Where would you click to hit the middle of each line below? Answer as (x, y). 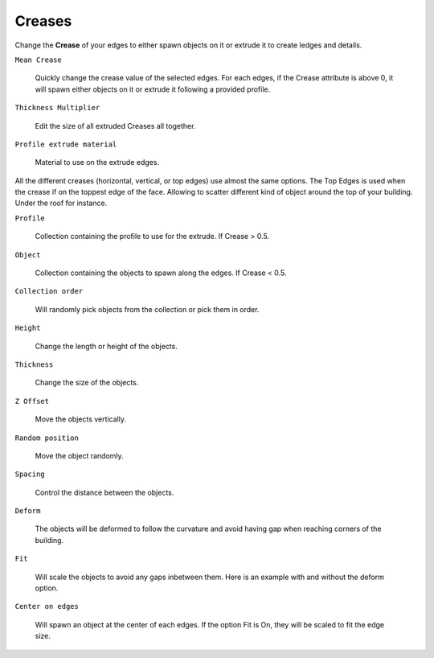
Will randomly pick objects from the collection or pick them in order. (147, 309)
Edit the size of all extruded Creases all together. (115, 125)
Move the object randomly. (79, 455)
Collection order (49, 291)
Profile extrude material (66, 144)
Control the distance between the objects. (104, 492)
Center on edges (47, 607)
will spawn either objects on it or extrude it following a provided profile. (153, 89)
